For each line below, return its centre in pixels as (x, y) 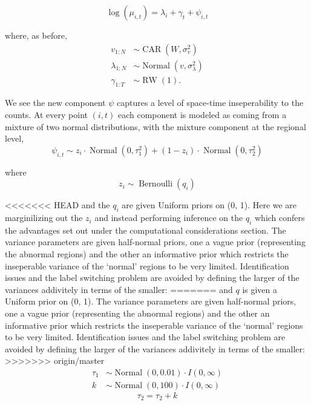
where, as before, (36, 35)
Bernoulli (156, 184)
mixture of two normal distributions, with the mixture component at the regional (155, 126)
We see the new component (55, 103)
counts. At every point (47, 115)
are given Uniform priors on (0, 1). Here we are (209, 205)
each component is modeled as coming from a (202, 115)
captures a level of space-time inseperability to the (210, 103)
